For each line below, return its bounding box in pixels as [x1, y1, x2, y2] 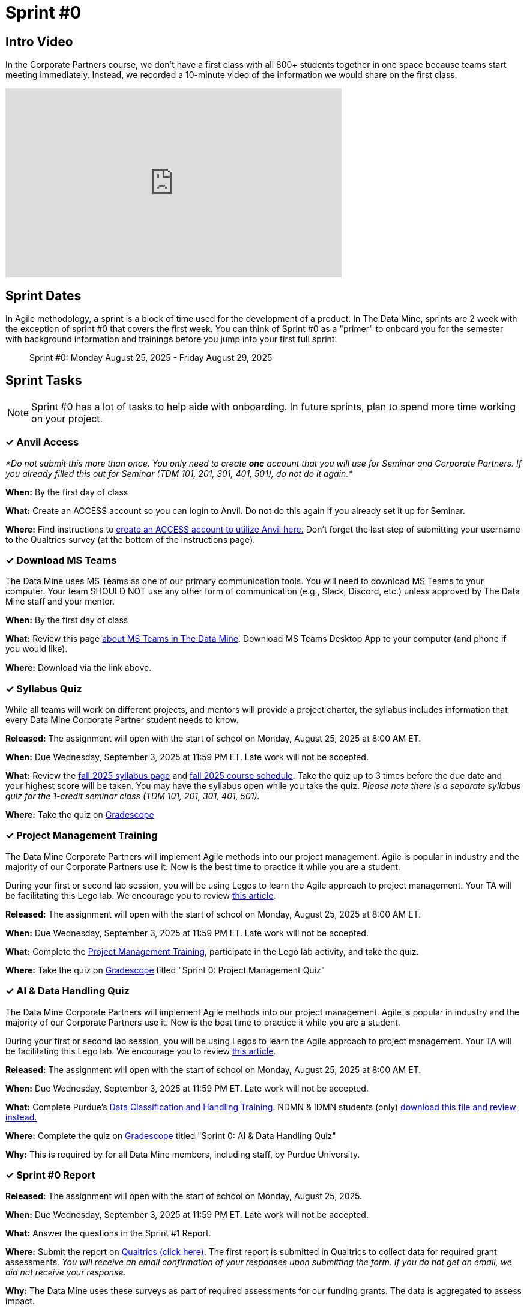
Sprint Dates [5, 288, 82, 303]
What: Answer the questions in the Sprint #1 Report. [5, 1228, 211, 1239]
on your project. [31, 412, 103, 425]
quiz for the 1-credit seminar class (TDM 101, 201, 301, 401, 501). [5, 791, 260, 802]
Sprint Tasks [5, 373, 82, 388]
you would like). [5, 644, 68, 654]
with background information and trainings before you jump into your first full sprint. [5, 334, 337, 345]
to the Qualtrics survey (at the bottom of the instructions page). [5, 534, 256, 545]
